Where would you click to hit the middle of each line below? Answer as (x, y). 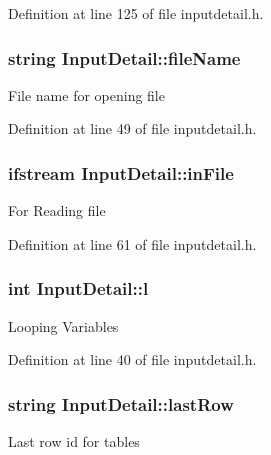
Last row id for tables (74, 441)
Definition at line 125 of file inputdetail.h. (136, 13)
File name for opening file (86, 94)
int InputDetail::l (78, 288)
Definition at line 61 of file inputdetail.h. (132, 243)
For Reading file (57, 210)
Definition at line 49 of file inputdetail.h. (132, 128)
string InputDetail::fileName (124, 57)
